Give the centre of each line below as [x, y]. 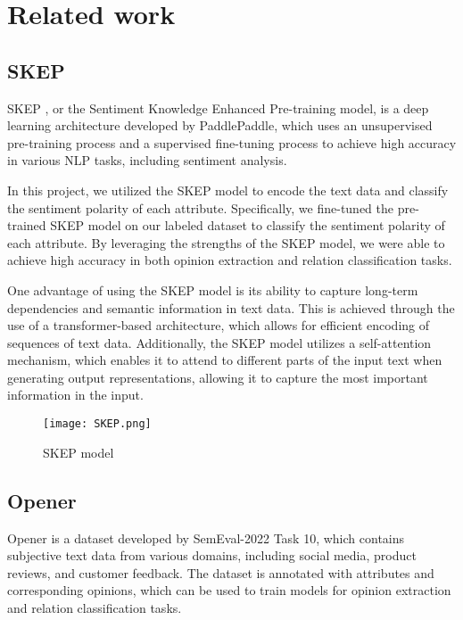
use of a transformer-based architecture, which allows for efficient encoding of [219, 325]
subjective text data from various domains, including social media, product [212, 555]
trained [27, 225]
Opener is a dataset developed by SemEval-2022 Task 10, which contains [206, 537]
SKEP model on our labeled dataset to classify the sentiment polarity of [248, 225]
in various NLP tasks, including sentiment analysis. [147, 160]
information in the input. [75, 395]
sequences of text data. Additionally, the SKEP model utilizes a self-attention [219, 342]
